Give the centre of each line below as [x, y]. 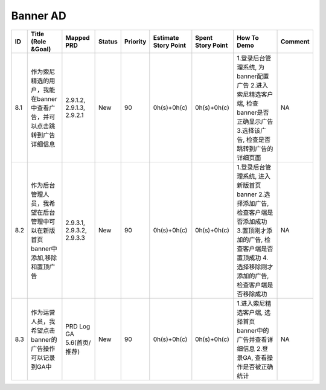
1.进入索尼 [251, 303]
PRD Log [78, 326]
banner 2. [250, 194]
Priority [135, 41]
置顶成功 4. [252, 258]
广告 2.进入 [252, 85]
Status [108, 41]
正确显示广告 [255, 121]
